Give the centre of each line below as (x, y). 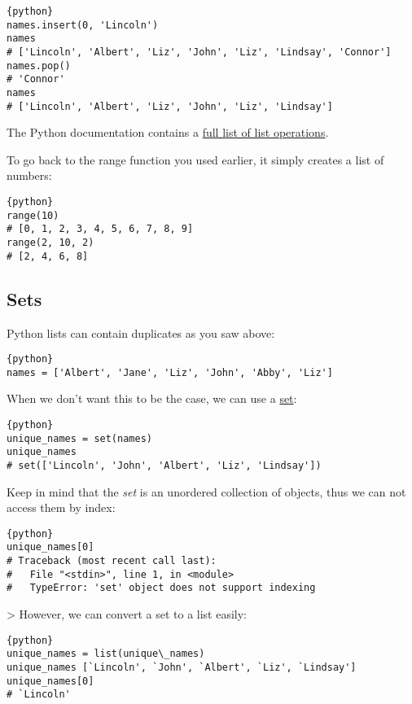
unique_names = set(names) (79, 438)
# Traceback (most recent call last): (112, 561)
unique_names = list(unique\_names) (106, 654)
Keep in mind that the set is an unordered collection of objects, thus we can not (206, 491)
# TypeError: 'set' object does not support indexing (161, 588)
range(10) (33, 215)
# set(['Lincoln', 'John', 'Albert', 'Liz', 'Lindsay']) (164, 465)
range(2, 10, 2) (50, 243)
